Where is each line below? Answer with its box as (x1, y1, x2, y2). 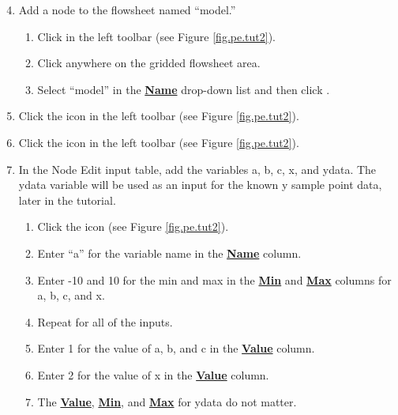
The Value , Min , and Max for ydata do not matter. (37, 393, 297, 409)
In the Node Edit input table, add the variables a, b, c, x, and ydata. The (18, 160, 377, 177)
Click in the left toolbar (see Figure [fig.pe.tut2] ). (37, 28, 276, 44)
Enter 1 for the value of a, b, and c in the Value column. (37, 340, 315, 357)
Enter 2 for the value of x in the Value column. (37, 366, 269, 383)
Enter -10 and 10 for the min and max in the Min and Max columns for (37, 271, 392, 288)
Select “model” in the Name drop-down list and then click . (37, 81, 330, 97)
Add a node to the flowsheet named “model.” (18, 2, 236, 17)
